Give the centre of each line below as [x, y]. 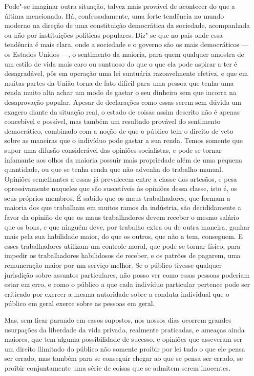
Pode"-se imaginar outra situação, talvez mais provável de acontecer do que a [120, 6]
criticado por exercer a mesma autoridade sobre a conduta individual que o [117, 294]
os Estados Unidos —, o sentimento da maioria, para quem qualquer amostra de [124, 54]
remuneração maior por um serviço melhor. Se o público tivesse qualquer [113, 265]
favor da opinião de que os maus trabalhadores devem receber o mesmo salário [122, 217]
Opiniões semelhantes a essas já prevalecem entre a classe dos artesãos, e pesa [121, 178]
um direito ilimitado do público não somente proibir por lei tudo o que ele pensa [125, 348]
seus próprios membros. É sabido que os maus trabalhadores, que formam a [117, 198]
